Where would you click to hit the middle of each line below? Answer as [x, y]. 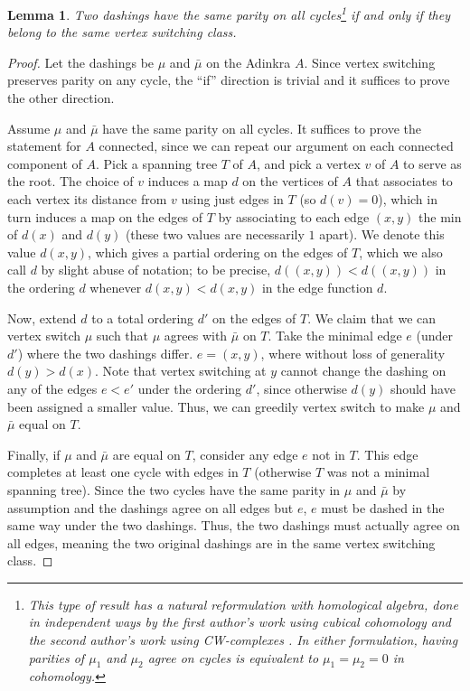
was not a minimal [378, 472]
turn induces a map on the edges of [105, 216]
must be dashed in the [383, 507]
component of [45, 163]
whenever [116, 287]
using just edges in [232, 199]
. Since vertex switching [370, 62]
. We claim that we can [372, 317]
